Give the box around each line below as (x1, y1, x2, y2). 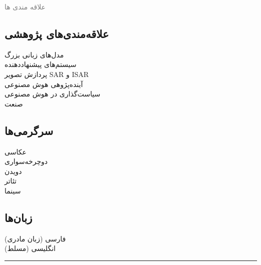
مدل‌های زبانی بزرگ (5, 49, 64, 59)
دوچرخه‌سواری (5, 156, 48, 166)
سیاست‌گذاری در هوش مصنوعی (5, 88, 101, 99)
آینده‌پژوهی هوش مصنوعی (5, 78, 83, 89)
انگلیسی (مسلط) (5, 243, 56, 253)
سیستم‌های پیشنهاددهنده (5, 59, 77, 69)
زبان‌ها (5, 209, 33, 225)
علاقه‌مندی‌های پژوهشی (5, 25, 109, 41)
